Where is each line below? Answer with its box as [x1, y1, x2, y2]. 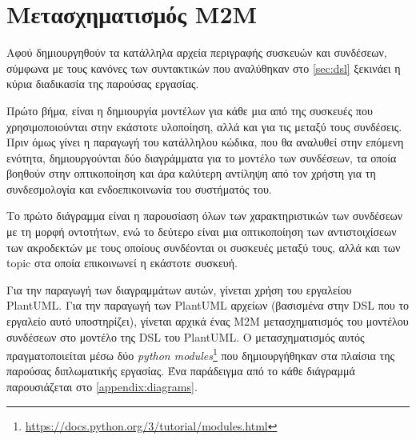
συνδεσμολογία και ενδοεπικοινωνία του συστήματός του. [6, 180, 272, 197]
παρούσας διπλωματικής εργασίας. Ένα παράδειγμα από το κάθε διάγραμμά [6, 362, 355, 379]
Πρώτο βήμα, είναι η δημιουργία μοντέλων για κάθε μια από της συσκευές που [6, 102, 373, 118]
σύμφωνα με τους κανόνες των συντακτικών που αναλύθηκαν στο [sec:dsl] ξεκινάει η [6, 59, 401, 76]
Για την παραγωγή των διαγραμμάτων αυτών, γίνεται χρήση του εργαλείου [6, 281, 352, 298]
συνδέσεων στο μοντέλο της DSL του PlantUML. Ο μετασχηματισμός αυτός [6, 328, 365, 345]
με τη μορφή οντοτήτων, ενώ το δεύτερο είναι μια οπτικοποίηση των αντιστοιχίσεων [6, 223, 397, 240]
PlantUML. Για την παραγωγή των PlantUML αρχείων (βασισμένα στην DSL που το [6, 297, 410, 314]
